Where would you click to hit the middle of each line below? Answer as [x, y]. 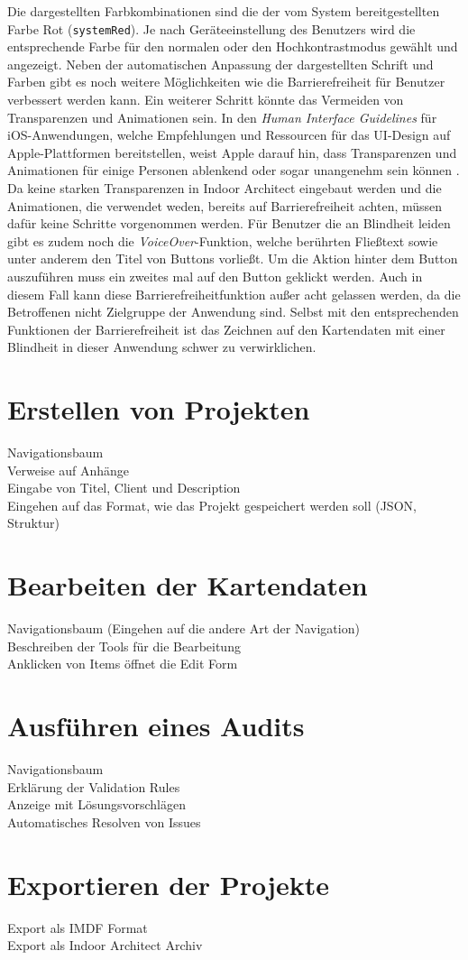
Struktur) [34, 523]
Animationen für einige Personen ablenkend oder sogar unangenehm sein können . [234, 170]
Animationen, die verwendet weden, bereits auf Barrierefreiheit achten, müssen [225, 205]
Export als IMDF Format [78, 927]
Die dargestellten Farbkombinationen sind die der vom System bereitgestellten [224, 11]
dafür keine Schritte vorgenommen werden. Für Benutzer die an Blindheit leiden [229, 223]
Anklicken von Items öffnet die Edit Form [123, 664]
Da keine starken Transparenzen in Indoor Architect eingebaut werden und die [225, 188]
